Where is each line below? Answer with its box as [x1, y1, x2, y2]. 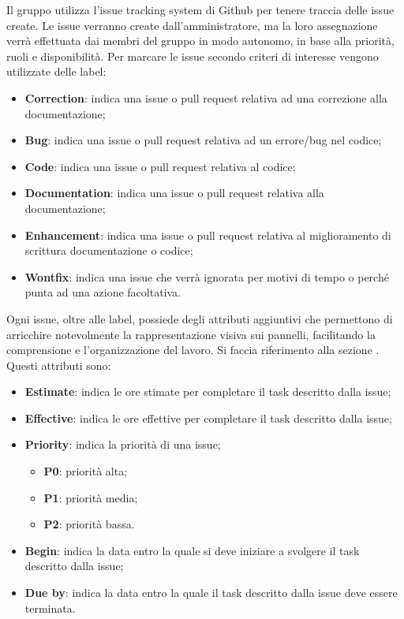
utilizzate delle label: [6, 63, 107, 80]
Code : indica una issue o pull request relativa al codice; [24, 158, 296, 174]
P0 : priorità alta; [43, 463, 128, 479]
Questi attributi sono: [6, 356, 111, 373]
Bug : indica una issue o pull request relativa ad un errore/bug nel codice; [24, 132, 382, 148]
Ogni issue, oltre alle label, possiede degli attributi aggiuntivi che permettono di [6, 310, 393, 326]
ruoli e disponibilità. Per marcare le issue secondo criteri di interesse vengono [6, 47, 379, 64]
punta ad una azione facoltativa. [24, 284, 181, 300]
